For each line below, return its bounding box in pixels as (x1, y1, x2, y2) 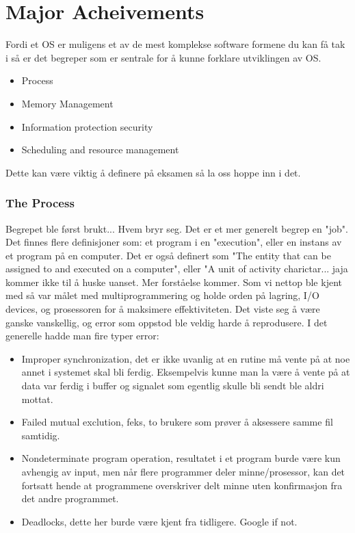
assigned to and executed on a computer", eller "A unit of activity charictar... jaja (5, 261, 348, 276)
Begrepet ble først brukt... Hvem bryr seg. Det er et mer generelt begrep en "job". (5, 221, 348, 235)
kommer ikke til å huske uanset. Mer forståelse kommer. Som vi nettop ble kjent (5, 274, 342, 289)
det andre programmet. (21, 491, 119, 506)
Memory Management (21, 96, 114, 110)
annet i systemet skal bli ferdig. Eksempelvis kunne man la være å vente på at (21, 365, 350, 379)
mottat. (21, 391, 53, 406)
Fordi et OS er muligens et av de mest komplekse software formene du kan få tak (5, 37, 345, 51)
